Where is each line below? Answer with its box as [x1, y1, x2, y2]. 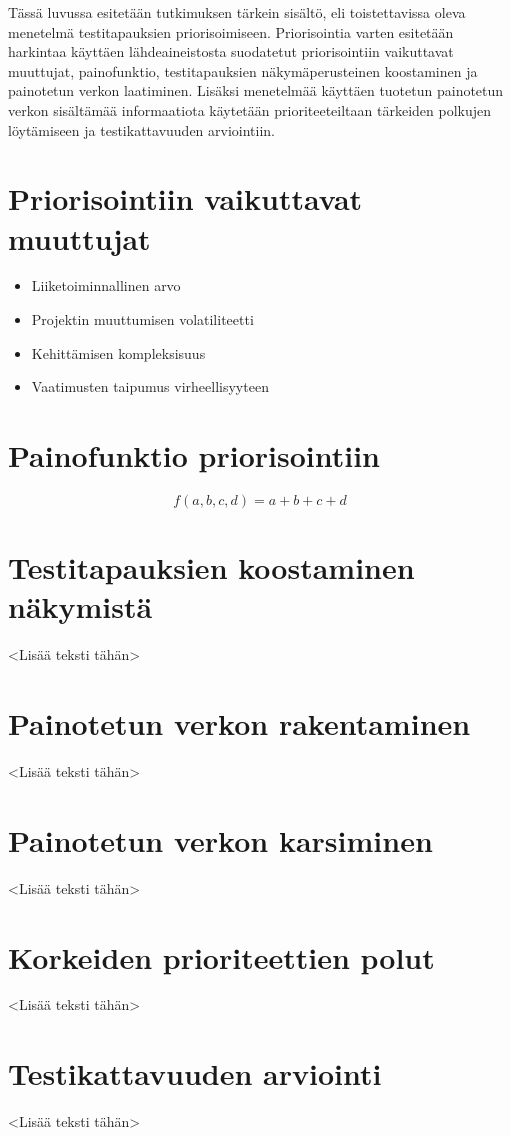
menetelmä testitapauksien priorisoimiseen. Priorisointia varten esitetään [8, 21, 454, 42]
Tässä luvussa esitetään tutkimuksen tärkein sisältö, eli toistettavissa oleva [8, 2, 466, 22]
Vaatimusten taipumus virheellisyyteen [31, 376, 269, 397]
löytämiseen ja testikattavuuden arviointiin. [8, 119, 276, 140]
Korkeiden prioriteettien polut [8, 936, 435, 977]
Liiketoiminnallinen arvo [31, 275, 181, 296]
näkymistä [8, 586, 153, 627]
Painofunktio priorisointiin [8, 435, 380, 476]
